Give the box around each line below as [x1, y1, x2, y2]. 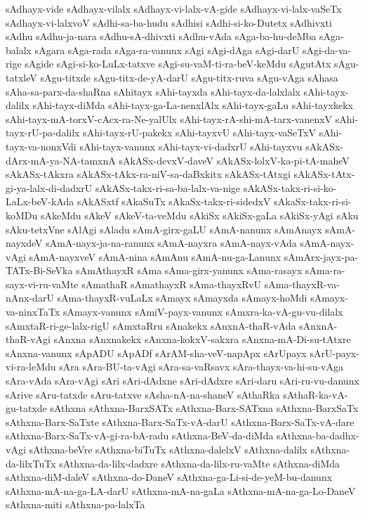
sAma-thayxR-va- [264, 276, 340, 291]
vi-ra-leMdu [6, 359, 56, 374]
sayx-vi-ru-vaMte [6, 276, 79, 291]
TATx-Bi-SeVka [6, 263, 73, 278]
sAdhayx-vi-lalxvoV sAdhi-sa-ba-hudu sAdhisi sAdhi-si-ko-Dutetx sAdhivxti [6, 15, 332, 30]
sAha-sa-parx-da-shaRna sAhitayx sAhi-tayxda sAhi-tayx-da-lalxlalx [6, 84, 300, 98]
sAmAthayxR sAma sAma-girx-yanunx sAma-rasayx [76, 263, 303, 278]
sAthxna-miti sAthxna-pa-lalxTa [6, 497, 145, 512]
